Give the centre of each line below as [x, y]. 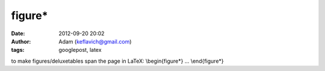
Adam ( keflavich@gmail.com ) [95, 41]
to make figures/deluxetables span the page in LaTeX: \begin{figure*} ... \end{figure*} [117, 61]
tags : [18, 50]
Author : [21, 41]
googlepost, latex [80, 50]
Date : [18, 33]
